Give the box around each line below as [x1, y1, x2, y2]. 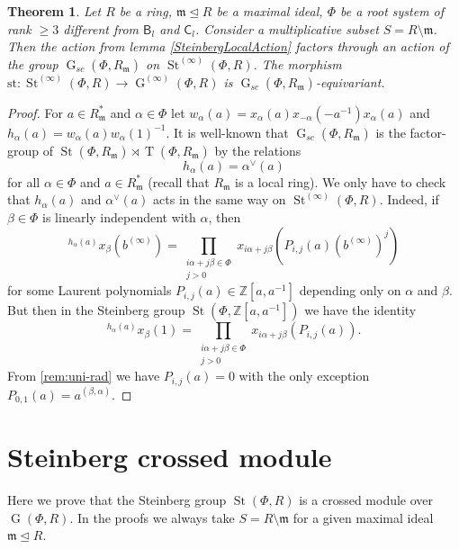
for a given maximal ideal [292, 508, 434, 526]
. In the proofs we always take [69, 508, 235, 526]
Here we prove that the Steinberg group [7, 490, 227, 509]
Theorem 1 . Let [7, 2, 102, 20]
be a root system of [339, 2, 445, 20]
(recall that [148, 172, 210, 191]
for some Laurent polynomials [7, 281, 172, 300]
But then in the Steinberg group [7, 301, 185, 319]
